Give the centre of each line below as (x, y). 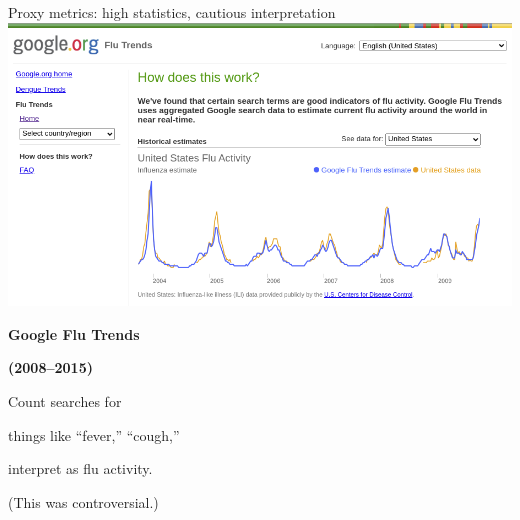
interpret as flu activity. (80, 468)
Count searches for (65, 401)
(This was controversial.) (83, 501)
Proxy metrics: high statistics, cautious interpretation (172, 12)
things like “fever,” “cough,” (94, 434)
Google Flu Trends (74, 333)
